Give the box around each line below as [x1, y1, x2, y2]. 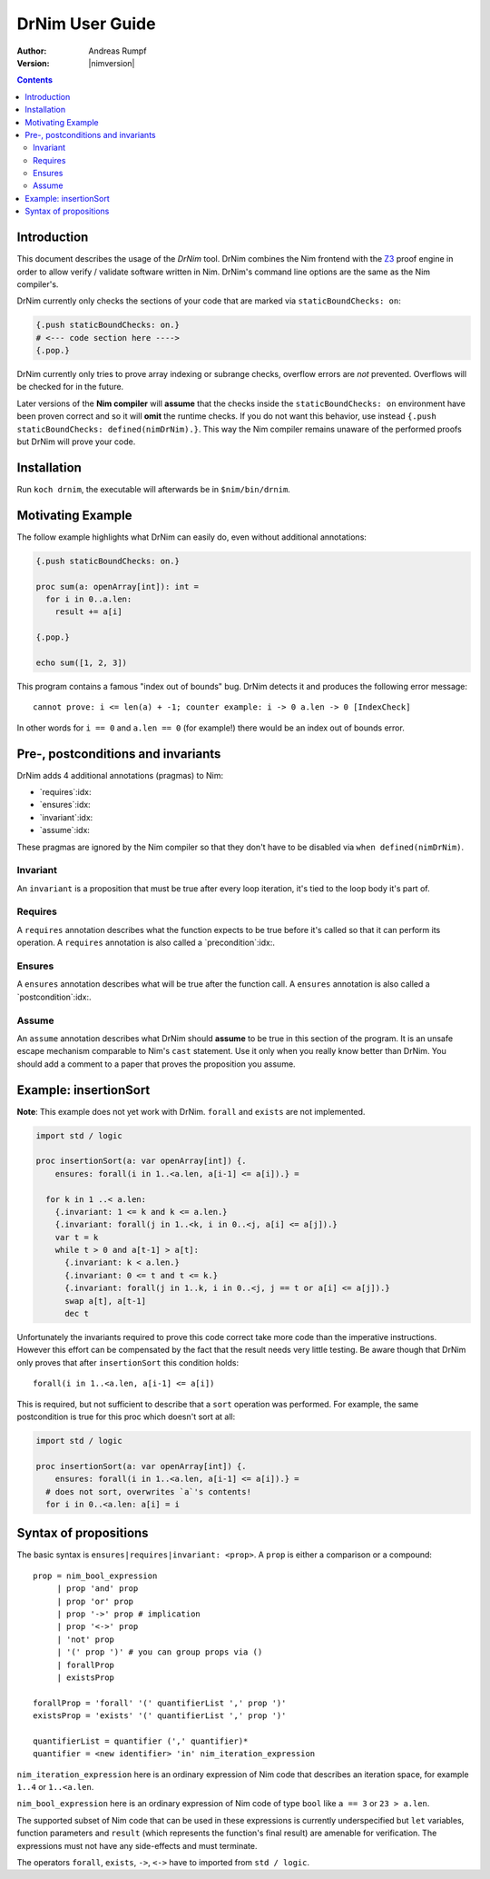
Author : [16, 45, 47, 56]
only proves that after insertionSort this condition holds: [16, 1357, 240, 1367]
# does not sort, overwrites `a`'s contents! [45, 1486, 251, 1496]
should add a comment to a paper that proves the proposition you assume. [16, 1059, 296, 1069]
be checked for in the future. [16, 382, 124, 393]
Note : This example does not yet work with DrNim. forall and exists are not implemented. [16, 1106, 366, 1117]
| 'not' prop [56, 1634, 115, 1645]
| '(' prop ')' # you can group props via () [56, 1647, 263, 1657]
